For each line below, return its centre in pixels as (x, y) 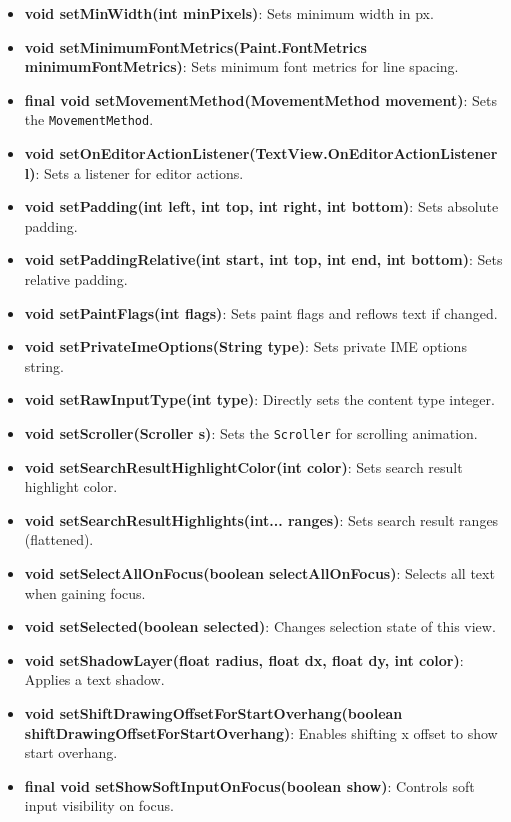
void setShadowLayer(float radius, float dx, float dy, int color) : (244, 659)
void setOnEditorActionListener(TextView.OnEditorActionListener (261, 153)
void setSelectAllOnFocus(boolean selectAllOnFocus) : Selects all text (259, 573)
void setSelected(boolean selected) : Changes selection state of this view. (260, 626)
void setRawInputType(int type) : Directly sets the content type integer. (259, 399)
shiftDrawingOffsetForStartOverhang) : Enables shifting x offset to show (261, 732)
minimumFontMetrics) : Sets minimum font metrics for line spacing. (241, 66)
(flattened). (59, 539)
